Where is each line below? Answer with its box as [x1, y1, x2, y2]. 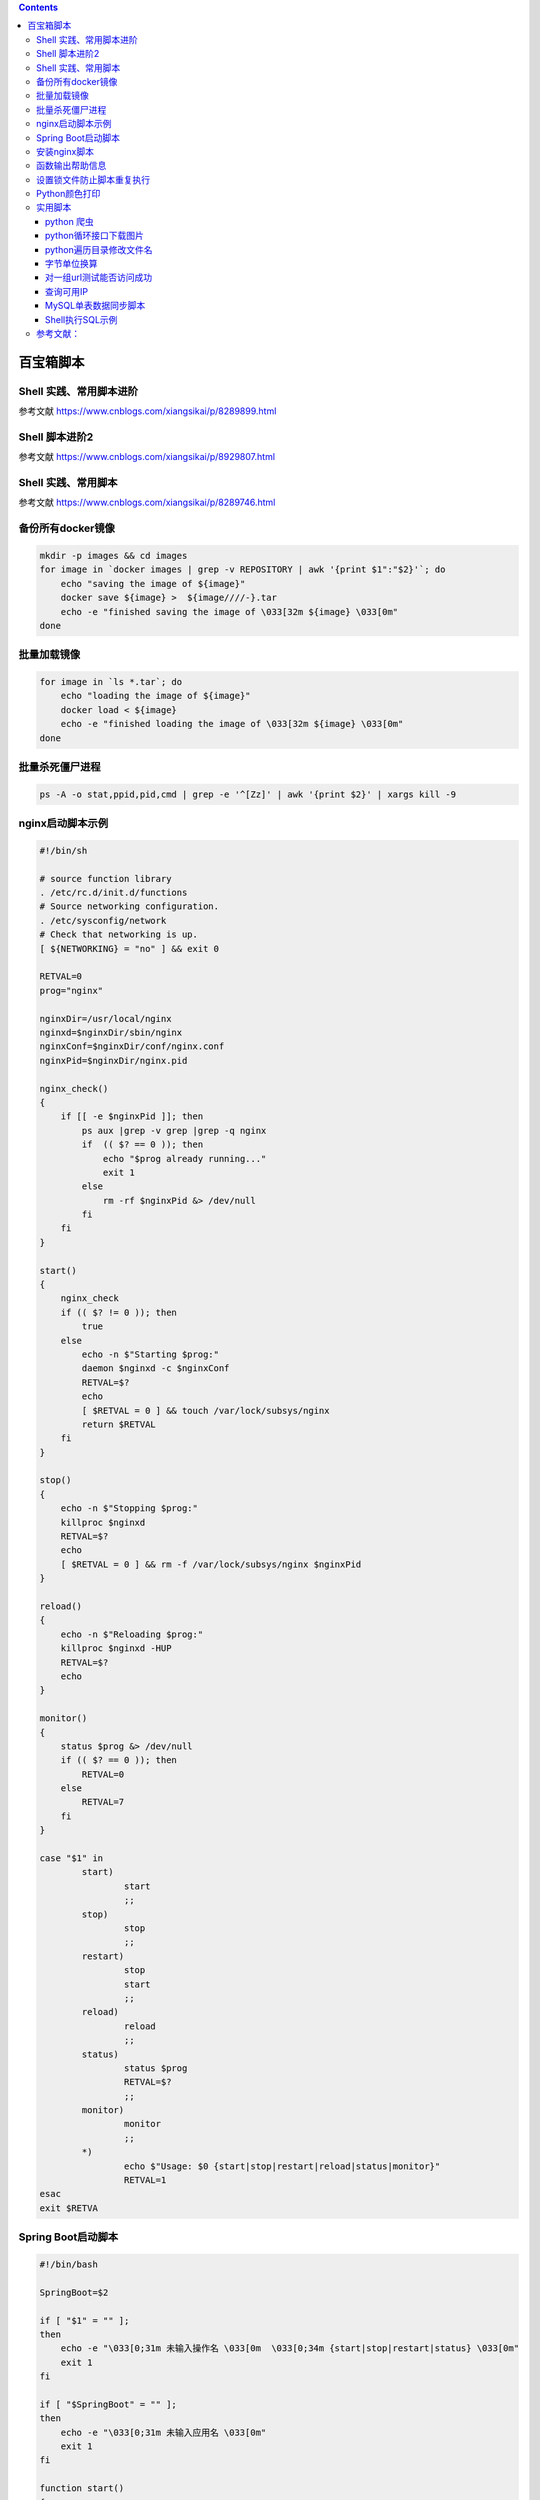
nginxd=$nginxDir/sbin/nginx [39, 1026, 183, 1038]
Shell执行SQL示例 [45, 313, 118, 325]
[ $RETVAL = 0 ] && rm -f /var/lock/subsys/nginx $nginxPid [60, 1558, 362, 1570]
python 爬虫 [45, 215, 94, 227]
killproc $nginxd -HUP [60, 1643, 172, 1654]
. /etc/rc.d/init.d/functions [39, 887, 188, 899]
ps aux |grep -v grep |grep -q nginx [81, 1125, 267, 1136]
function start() [39, 2483, 125, 2494]
